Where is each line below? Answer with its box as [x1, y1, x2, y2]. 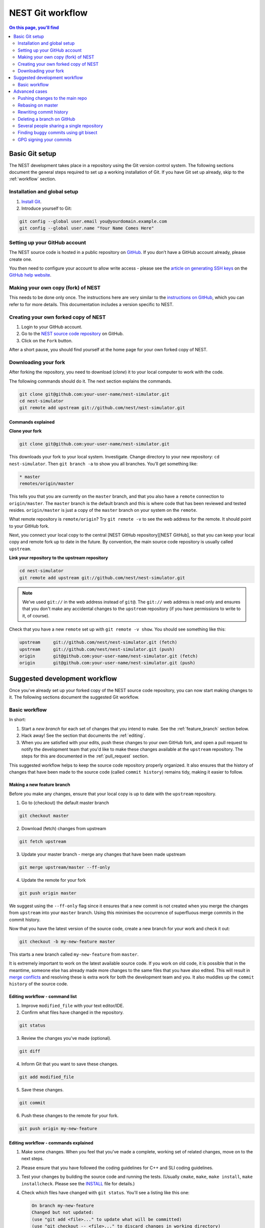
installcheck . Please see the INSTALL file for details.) [21, 1180, 135, 1186]
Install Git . [21, 198, 42, 204]
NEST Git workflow [9, 7, 88, 18]
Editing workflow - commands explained [9, 1140, 93, 1145]
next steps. [21, 1156, 44, 1162]
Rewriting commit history [18, 109, 68, 115]
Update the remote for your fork [21, 877, 86, 883]
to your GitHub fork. [9, 523, 50, 529]
